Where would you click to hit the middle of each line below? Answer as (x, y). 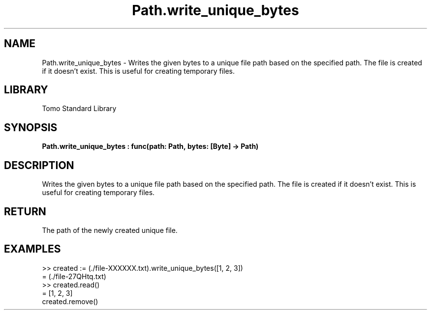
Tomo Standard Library (79, 109)
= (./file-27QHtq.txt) (74, 276)
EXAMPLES (32, 249)
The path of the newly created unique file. (110, 230)
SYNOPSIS (31, 127)
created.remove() (70, 301)
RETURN (25, 211)
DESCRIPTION (39, 165)
